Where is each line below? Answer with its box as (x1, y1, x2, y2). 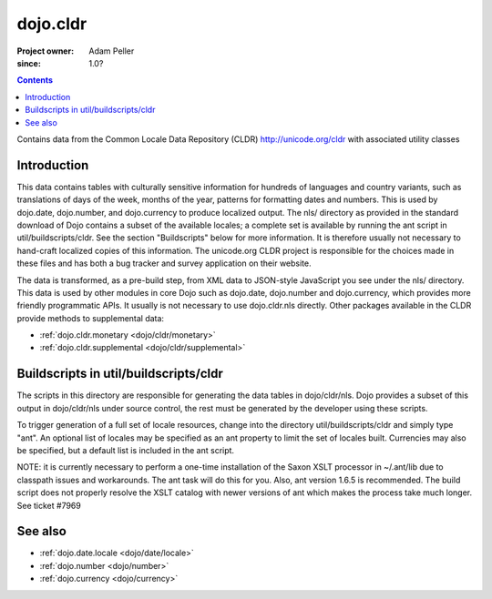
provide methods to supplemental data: (16, 312, 164, 323)
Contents (16, 75, 54, 86)
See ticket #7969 (16, 500, 81, 511)
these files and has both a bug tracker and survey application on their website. (16, 258, 312, 269)
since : (16, 57, 41, 68)
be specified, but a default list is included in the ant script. (16, 444, 235, 455)
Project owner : (16, 46, 75, 56)
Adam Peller (88, 46, 135, 56)
